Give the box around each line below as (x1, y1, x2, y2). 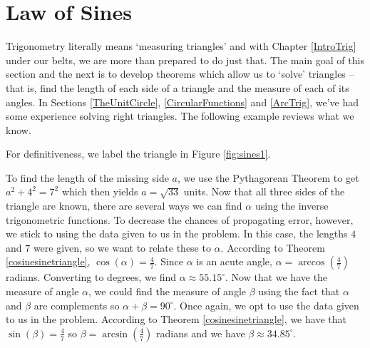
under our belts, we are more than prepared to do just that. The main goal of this (6, 52, 364, 67)
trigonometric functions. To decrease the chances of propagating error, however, (6, 212, 354, 227)
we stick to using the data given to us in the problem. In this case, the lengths (6, 226, 348, 241)
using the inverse (255, 198, 329, 213)
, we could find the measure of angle (88, 284, 247, 299)
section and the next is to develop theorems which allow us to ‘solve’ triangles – (6, 66, 354, 81)
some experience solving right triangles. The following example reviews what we (6, 108, 354, 123)
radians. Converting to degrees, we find (6, 270, 177, 285)
